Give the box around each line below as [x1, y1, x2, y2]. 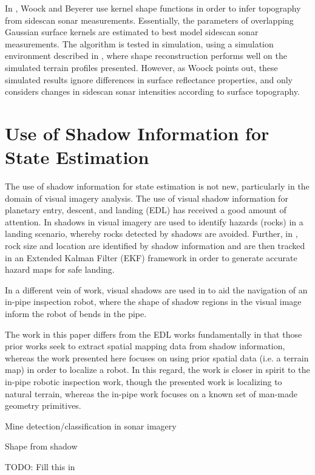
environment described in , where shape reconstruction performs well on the [5, 49, 287, 62]
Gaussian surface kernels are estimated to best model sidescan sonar [5, 26, 259, 38]
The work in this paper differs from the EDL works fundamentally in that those [5, 327, 302, 340]
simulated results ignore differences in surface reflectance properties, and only [5, 73, 293, 86]
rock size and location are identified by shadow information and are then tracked [5, 239, 305, 252]
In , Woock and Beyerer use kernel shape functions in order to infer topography [5, 2, 301, 14]
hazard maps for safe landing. [5, 263, 115, 276]
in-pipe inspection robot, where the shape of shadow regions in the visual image [5, 295, 302, 308]
